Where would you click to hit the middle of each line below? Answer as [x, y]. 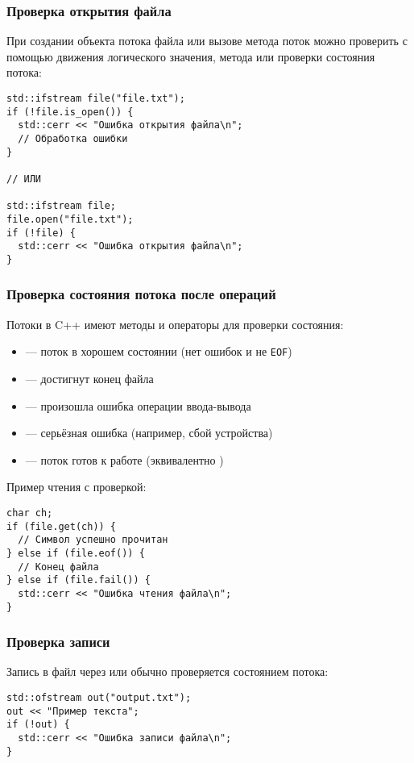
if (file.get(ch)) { [62, 526]
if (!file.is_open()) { [70, 112]
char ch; [30, 513]
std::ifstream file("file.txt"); [96, 98]
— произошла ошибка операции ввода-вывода [138, 405]
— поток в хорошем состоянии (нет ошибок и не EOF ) [159, 351]
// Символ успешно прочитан [93, 540]
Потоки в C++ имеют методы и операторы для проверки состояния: [175, 324]
